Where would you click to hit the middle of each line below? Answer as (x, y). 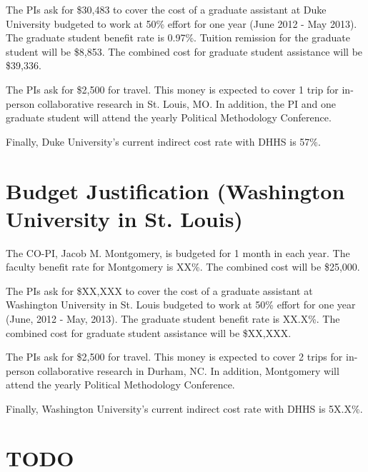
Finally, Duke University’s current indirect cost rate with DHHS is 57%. (163, 141)
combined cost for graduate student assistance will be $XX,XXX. (149, 332)
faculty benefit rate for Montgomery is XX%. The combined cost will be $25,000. (183, 267)
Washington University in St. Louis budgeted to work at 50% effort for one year (181, 305)
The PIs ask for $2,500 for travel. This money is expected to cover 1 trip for (172, 89)
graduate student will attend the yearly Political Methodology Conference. (169, 117)
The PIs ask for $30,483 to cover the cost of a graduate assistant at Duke (166, 9)
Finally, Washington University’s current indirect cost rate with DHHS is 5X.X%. (184, 408)
